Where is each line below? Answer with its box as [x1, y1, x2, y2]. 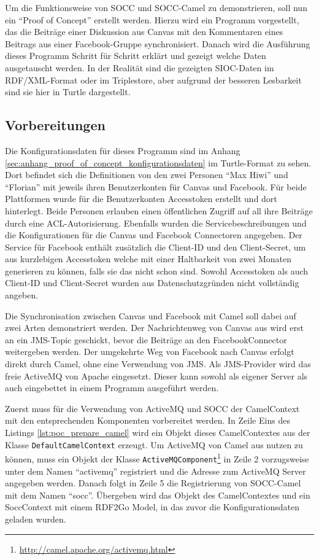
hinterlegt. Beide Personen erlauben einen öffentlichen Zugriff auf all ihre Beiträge [5, 204, 313, 217]
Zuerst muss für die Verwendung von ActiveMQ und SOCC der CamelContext [5, 402, 300, 414]
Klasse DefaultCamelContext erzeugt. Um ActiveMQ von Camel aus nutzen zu [5, 438, 303, 451]
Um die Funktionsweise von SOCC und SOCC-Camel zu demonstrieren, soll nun [5, 1, 307, 14]
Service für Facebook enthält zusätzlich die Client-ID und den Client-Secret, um [5, 240, 306, 253]
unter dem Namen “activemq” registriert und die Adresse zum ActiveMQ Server [5, 464, 306, 477]
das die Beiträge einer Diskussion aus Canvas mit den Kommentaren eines [5, 25, 283, 38]
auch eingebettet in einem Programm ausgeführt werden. [5, 381, 219, 394]
